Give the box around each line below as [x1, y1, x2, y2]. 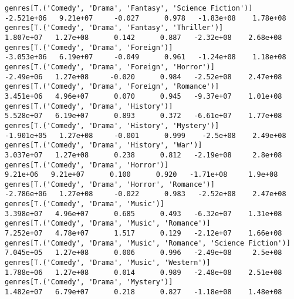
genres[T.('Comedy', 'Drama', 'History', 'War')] [5, 141, 202, 150]
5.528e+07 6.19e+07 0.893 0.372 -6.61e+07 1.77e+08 [5, 112, 282, 120]
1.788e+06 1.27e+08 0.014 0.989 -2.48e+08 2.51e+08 [5, 268, 282, 277]
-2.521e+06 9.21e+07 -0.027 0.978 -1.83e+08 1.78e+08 [5, 14, 286, 22]
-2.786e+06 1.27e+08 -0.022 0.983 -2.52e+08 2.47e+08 [5, 190, 286, 199]
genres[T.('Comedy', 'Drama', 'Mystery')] [5, 278, 173, 287]
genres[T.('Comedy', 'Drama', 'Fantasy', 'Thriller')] [5, 23, 224, 32]
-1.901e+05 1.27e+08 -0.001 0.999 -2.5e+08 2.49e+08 [5, 131, 286, 140]
